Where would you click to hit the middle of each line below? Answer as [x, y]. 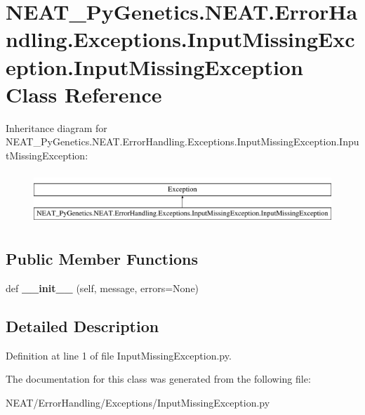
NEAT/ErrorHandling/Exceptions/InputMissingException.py [138, 402]
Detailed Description [82, 325]
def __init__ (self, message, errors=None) [102, 288]
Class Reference [84, 94]
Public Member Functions [102, 258]
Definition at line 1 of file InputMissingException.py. [119, 355]
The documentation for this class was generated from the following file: [158, 379]
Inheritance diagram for [57, 127]
